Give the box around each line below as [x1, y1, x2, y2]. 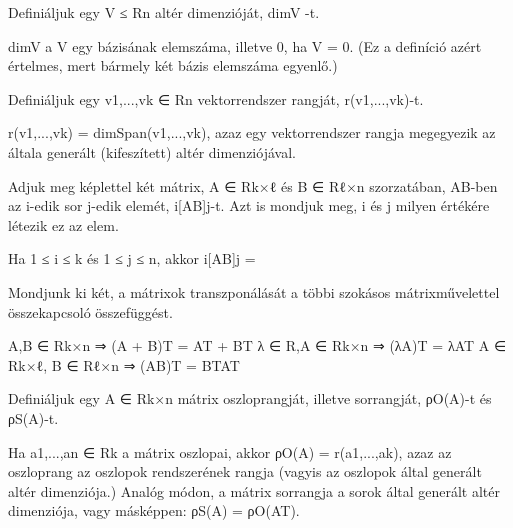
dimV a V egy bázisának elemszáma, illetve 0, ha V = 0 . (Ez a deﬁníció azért [8, 35, 482, 56]
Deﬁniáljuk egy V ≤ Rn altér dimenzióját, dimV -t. [8, 2, 320, 22]
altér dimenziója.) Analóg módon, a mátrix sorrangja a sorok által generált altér [8, 480, 501, 501]
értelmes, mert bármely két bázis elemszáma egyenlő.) [8, 55, 338, 76]
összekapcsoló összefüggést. [8, 301, 173, 322]
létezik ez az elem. [8, 214, 119, 235]
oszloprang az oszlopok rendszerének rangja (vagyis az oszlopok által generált [8, 461, 482, 482]
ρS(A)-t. [8, 407, 59, 428]
